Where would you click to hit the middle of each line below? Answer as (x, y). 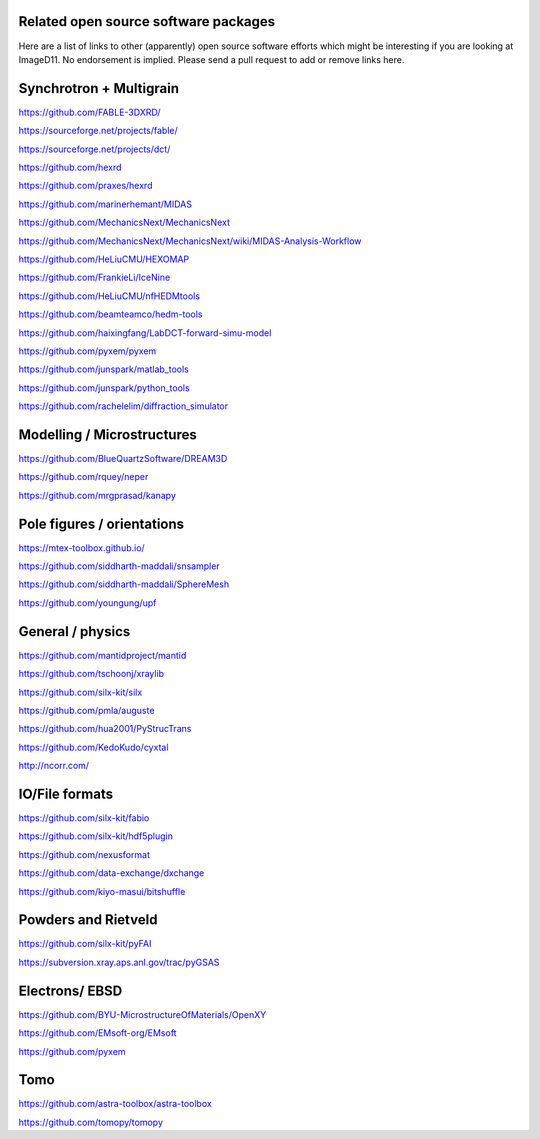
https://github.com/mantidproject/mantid (102, 655)
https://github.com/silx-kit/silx (80, 692)
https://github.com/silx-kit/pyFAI (85, 944)
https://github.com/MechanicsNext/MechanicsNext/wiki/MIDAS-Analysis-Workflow (190, 241)
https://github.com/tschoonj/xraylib (91, 674)
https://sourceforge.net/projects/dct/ (94, 149)
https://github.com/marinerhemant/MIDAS (105, 204)
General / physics (74, 631)
